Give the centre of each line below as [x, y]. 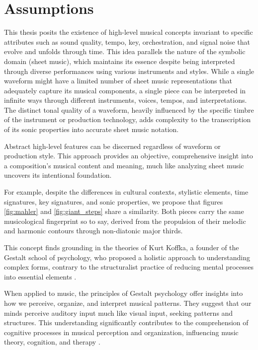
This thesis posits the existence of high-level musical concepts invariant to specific [129, 32]
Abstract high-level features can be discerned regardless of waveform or [112, 146]
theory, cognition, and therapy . [52, 342]
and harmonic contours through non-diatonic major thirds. [93, 231]
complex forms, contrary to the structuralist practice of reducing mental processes [129, 267]
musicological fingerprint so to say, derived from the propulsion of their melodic [125, 221]
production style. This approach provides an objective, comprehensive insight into [129, 156]
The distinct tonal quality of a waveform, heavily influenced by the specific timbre [129, 109]
